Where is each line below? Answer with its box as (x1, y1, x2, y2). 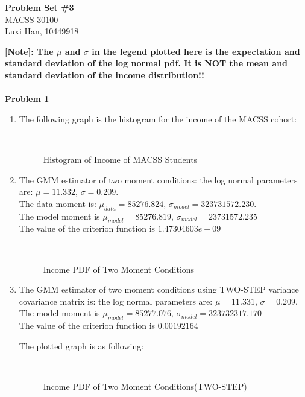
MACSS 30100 (5, 13, 58, 25)
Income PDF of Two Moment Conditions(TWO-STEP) (43, 380, 247, 392)
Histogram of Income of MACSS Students (43, 153, 198, 165)
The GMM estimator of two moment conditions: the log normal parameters (19, 173, 298, 186)
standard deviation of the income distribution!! (5, 68, 204, 81)
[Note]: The (5, 45, 54, 57)
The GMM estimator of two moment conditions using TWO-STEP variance (19, 283, 299, 296)
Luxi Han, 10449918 (5, 25, 79, 37)
